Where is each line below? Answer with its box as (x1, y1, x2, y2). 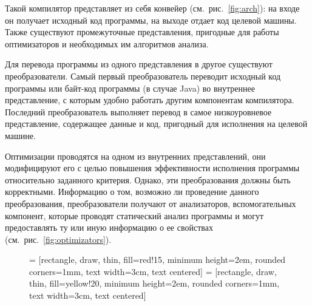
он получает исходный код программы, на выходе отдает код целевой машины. (5, 13, 297, 26)
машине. (5, 129, 36, 141)
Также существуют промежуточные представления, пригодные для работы (5, 25, 279, 38)
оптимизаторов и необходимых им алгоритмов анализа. (5, 37, 209, 50)
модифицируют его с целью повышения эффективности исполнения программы (5, 161, 300, 174)
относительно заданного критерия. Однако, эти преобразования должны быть (5, 173, 291, 186)
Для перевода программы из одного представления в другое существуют (5, 58, 273, 70)
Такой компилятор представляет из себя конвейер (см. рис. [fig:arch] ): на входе (5, 2, 300, 14)
